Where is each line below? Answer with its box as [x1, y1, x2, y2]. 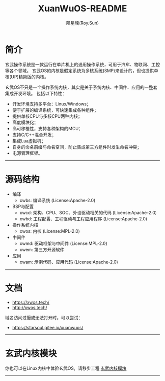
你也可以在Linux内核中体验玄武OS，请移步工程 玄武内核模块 [5, 365, 127, 371]
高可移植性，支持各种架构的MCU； [12, 125, 83, 131]
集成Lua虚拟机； [12, 138, 46, 143]
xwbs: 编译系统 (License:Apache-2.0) [19, 197, 96, 203]
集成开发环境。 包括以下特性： [5, 90, 67, 96]
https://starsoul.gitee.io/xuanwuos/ [12, 324, 83, 330]
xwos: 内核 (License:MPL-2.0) [19, 228, 80, 234]
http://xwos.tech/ [12, 304, 48, 311]
